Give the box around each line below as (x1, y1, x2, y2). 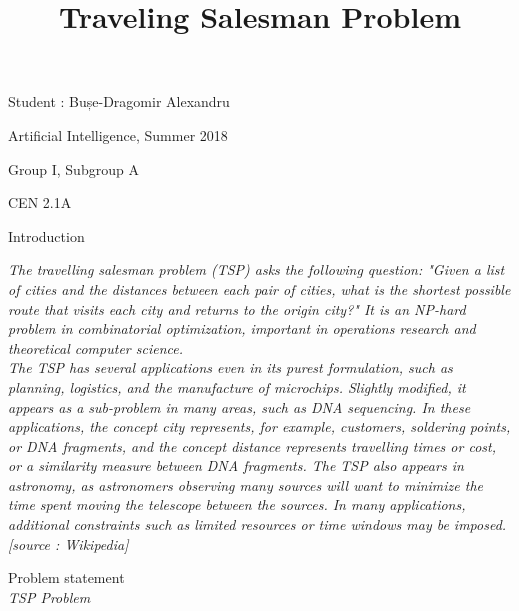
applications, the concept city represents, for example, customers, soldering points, (8, 416, 511, 437)
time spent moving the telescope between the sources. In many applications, (8, 494, 466, 515)
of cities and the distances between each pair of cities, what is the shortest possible (8, 278, 511, 299)
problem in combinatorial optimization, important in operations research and (8, 318, 476, 339)
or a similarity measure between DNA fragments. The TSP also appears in (8, 455, 464, 476)
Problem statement (8, 567, 125, 588)
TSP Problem (8, 586, 91, 607)
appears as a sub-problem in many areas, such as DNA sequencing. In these (8, 396, 471, 417)
